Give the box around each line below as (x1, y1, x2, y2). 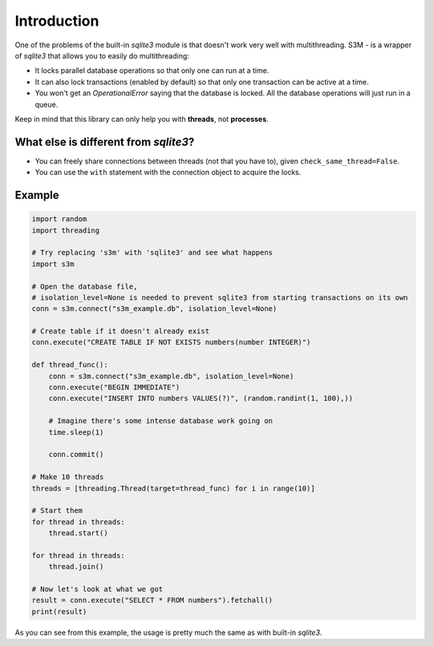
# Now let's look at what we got (31, 585, 164, 594)
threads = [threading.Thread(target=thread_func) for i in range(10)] (31, 483, 316, 493)
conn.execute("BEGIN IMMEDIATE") (48, 383, 180, 392)
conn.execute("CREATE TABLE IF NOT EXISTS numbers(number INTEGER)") (31, 337, 311, 347)
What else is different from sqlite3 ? (14, 135, 195, 148)
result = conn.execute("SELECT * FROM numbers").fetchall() (31, 596, 273, 605)
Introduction (14, 12, 99, 30)
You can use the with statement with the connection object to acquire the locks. (34, 168, 301, 177)
